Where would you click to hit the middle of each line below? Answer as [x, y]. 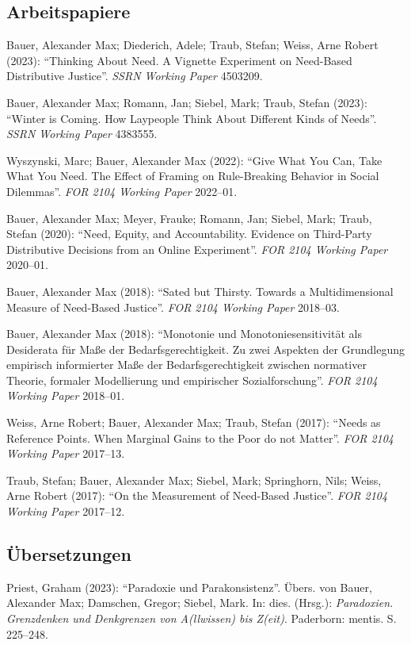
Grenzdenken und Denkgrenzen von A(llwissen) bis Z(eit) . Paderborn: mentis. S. [202, 618]
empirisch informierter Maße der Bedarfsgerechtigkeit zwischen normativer [186, 365]
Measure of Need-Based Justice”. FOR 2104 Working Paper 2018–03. [173, 307]
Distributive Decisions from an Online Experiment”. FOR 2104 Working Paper [197, 249]
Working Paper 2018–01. [66, 395]
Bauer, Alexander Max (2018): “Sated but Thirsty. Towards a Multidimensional [200, 291]
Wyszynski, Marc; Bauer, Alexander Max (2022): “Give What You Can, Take [194, 160]
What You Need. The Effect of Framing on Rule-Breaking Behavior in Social [193, 176]
